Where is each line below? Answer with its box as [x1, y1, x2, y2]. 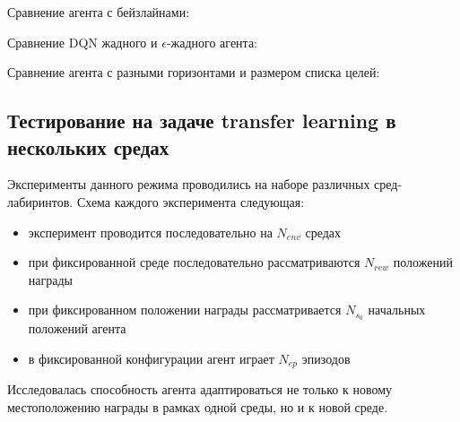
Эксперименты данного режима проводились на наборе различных [7, 175, 370, 194]
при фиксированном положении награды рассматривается [28, 300, 342, 319]
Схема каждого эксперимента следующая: [76, 192, 305, 211]
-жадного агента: [166, 32, 257, 51]
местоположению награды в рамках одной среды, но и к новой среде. [7, 397, 388, 416]
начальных [368, 300, 426, 319]
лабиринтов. [7, 192, 74, 211]
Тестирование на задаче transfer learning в [7, 107, 396, 134]
